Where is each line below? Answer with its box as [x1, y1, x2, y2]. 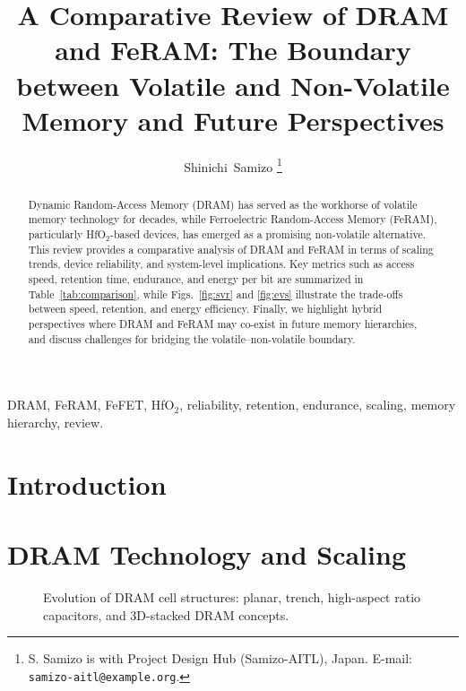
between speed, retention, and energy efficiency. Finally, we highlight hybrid [28, 301, 383, 316]
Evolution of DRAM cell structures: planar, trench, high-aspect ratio [43, 587, 421, 606]
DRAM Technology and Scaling [7, 536, 406, 573]
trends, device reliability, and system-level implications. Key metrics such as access [28, 256, 415, 272]
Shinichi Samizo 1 [184, 154, 282, 176]
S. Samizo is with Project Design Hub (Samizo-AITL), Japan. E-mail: [28, 649, 412, 668]
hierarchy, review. [7, 412, 104, 431]
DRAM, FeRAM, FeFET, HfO [7, 395, 175, 414]
